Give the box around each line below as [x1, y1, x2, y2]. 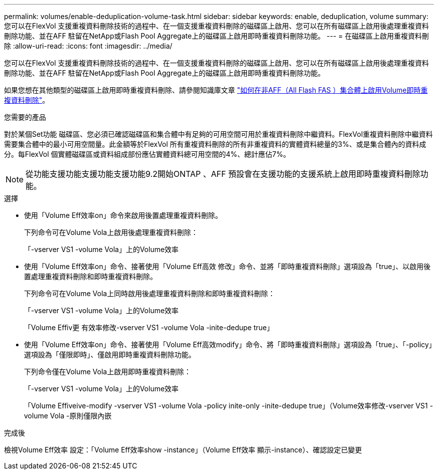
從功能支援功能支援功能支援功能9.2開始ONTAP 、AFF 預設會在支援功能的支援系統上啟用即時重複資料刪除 [25, 169, 420, 179]
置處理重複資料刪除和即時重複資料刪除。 [24, 272, 157, 281]
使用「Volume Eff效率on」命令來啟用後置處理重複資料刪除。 [24, 211, 222, 219]
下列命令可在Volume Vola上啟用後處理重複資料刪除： [24, 228, 198, 236]
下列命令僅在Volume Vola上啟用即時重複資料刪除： [24, 367, 191, 376]
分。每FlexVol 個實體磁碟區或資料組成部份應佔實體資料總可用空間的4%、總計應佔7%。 [4, 150, 290, 158]
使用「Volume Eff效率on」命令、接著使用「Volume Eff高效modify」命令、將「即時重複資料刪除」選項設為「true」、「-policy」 [24, 340, 432, 349]
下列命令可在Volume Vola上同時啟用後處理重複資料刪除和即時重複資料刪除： [24, 289, 275, 298]
